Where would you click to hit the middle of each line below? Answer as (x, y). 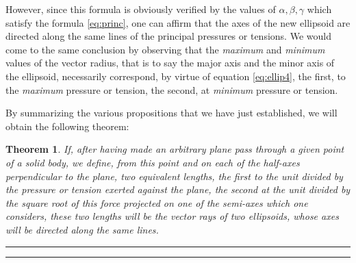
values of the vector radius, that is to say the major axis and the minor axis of (170, 63)
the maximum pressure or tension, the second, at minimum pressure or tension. (172, 89)
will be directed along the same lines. (82, 229)
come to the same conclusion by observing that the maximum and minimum (165, 49)
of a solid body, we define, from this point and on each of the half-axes (153, 162)
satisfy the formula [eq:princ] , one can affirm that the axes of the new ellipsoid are (178, 22)
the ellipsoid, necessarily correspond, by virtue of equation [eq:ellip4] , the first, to (176, 76)
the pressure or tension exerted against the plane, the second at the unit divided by (178, 189)
